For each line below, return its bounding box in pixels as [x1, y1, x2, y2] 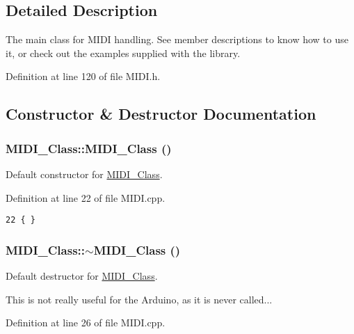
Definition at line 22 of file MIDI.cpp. [6, 190, 166, 205]
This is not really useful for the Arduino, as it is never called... [6, 292, 273, 306]
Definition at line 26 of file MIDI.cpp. [6, 315, 166, 330]
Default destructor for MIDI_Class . [6, 269, 158, 283]
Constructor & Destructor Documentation [6, 103, 316, 125]
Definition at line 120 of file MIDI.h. [6, 69, 161, 83]
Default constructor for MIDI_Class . [6, 166, 163, 181]
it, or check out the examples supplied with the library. [6, 45, 241, 60]
